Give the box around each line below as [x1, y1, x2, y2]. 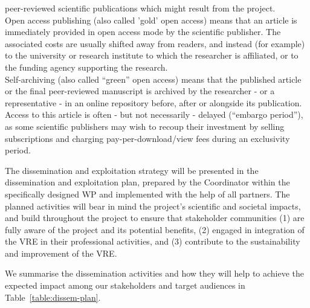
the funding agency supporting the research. [5, 60, 168, 73]
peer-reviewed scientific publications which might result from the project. [5, 2, 276, 14]
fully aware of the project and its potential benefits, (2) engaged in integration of [5, 223, 305, 236]
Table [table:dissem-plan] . [5, 290, 101, 303]
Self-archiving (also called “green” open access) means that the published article [5, 72, 302, 85]
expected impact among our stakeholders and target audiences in [5, 279, 245, 292]
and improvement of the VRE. [5, 246, 117, 259]
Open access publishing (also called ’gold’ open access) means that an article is [5, 13, 297, 26]
